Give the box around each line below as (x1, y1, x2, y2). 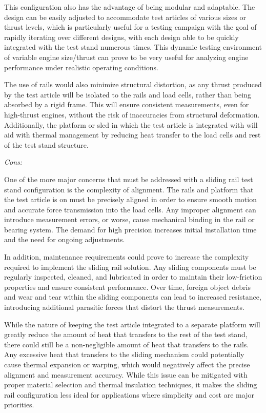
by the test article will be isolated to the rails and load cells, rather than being (4, 89, 251, 100)
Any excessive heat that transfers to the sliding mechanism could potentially (4, 349, 244, 360)
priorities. (4, 399, 34, 410)
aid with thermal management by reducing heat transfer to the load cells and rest (4, 129, 261, 140)
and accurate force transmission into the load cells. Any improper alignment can (4, 204, 256, 214)
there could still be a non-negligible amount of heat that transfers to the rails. (4, 339, 249, 349)
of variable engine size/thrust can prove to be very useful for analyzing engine (4, 51, 249, 62)
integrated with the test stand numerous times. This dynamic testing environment (4, 42, 262, 52)
